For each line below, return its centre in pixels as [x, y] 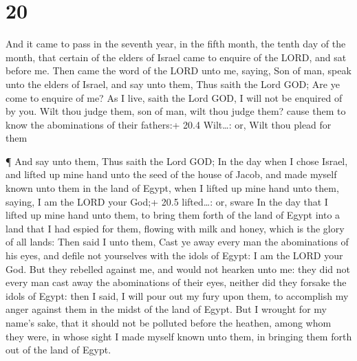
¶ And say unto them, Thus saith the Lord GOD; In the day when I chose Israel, [177, 161]
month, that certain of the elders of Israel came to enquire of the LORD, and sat [176, 57]
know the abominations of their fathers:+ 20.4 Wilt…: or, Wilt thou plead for [169, 124]
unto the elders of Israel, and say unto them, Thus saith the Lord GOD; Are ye [173, 84]
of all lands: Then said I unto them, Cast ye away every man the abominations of [177, 242]
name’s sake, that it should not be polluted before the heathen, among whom [169, 322]
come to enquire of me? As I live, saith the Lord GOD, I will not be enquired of [174, 97]
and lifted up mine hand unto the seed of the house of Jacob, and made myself [171, 174]
